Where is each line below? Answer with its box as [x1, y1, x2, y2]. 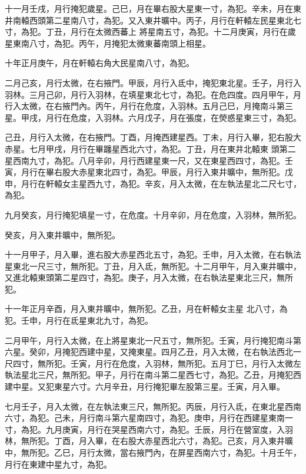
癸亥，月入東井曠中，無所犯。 [5, 228, 120, 241]
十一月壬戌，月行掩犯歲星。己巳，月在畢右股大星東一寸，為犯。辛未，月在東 [5, 2, 301, 14]
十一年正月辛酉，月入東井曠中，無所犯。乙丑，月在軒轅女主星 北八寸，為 [5, 302, 288, 315]
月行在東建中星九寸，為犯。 [5, 457, 112, 470]
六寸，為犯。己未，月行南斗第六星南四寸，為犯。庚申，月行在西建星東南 [5, 412, 285, 424]
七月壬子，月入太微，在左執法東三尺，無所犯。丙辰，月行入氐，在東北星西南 [5, 400, 301, 412]
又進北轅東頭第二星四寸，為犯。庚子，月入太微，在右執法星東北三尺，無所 [5, 271, 293, 284]
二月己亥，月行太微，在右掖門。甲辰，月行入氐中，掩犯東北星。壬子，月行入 [5, 76, 301, 88]
